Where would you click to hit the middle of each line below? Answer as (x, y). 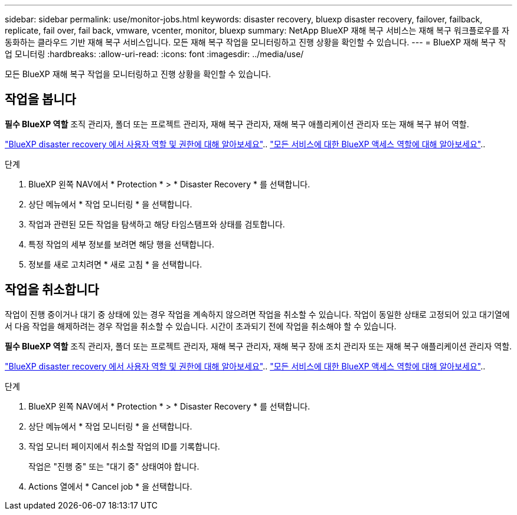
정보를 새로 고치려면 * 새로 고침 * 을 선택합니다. (115, 264)
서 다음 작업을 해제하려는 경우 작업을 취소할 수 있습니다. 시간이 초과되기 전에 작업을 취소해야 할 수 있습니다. (201, 326)
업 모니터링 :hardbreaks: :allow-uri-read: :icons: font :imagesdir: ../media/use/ (154, 54)
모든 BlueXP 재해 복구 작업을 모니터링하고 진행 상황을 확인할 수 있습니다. (138, 74)
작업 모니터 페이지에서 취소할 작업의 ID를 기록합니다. (124, 446)
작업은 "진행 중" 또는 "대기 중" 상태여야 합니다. (114, 466)
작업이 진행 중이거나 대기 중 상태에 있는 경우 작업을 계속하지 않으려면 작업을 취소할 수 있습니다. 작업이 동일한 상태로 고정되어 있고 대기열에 (257, 314)
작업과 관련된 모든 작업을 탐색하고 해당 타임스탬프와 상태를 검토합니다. (157, 224)
